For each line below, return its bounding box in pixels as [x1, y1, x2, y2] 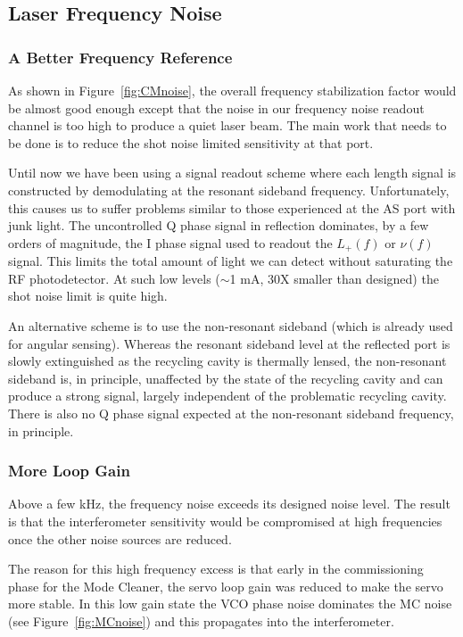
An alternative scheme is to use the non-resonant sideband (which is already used [8, 316, 453, 335]
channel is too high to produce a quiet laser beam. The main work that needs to [8, 116, 447, 135]
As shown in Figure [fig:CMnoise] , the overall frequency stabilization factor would [8, 81, 457, 99]
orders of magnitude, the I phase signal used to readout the [8, 233, 333, 252]
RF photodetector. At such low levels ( [8, 269, 220, 287]
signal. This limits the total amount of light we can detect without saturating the [8, 252, 453, 270]
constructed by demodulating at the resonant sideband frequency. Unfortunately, [8, 180, 450, 199]
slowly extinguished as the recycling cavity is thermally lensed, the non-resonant [8, 352, 447, 370]
